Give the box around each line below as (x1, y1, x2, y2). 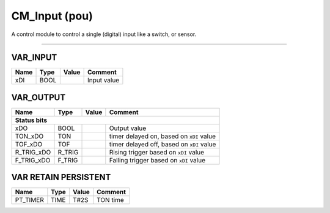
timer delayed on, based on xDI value (109, 132, 216, 140)
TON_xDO (15, 132, 44, 140)
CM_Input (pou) (11, 9, 93, 23)
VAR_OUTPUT (11, 92, 66, 103)
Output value (109, 124, 147, 132)
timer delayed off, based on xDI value (109, 140, 216, 148)
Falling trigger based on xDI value (109, 156, 206, 164)
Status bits (15, 116, 48, 125)
